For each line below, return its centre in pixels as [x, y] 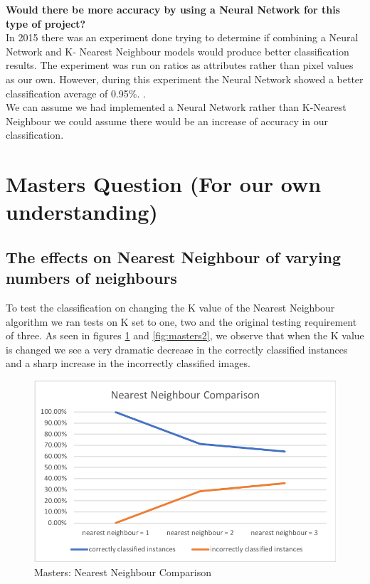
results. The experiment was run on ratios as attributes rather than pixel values [180, 65]
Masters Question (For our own [164, 184]
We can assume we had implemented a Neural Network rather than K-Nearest [176, 107]
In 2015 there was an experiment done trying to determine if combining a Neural [182, 37]
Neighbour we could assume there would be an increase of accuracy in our [167, 121]
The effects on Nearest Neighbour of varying [174, 256]
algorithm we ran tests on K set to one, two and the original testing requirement [181, 321]
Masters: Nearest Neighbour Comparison [123, 572]
